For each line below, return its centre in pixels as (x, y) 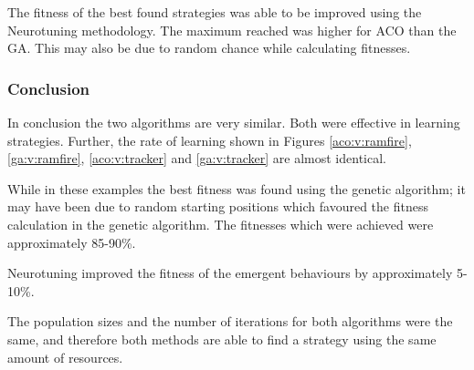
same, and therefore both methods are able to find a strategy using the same (222, 339)
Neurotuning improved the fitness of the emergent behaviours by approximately (230, 273)
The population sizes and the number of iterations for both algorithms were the (230, 321)
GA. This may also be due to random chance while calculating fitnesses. (209, 48)
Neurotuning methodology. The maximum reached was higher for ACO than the (232, 30)
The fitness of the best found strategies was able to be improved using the (215, 12)
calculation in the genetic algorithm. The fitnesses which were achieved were (221, 224)
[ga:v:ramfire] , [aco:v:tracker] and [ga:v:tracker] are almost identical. (197, 158)
